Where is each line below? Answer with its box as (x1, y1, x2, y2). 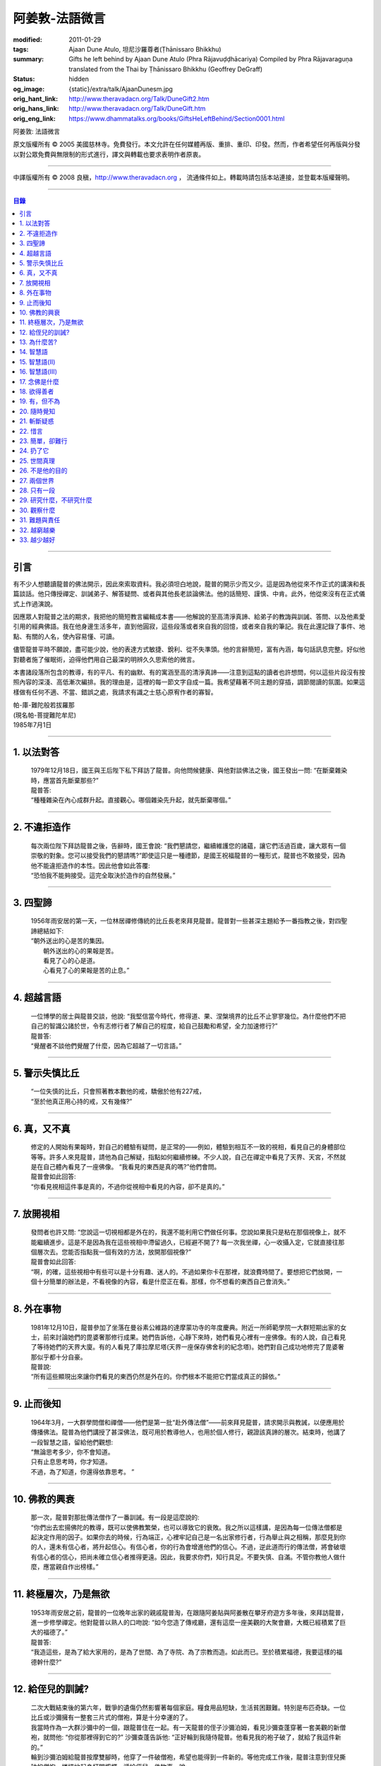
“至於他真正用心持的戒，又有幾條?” (30, 1097, 133, 1106)
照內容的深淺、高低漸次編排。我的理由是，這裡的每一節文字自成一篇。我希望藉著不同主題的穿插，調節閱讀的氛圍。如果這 (13, 678, 365, 687)
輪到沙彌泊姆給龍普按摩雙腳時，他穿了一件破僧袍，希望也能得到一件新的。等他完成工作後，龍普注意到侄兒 (30, 1753, 340, 1761)
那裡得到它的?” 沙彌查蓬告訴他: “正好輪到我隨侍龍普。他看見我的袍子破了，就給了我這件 (80, 1733, 335, 1741)
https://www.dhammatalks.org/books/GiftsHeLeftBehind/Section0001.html (68, 114, 285, 123)
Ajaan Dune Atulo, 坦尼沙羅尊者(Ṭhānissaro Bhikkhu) (68, 45, 222, 53)
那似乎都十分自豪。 (30, 1353, 87, 1361)
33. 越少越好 (19, 535, 56, 544)
